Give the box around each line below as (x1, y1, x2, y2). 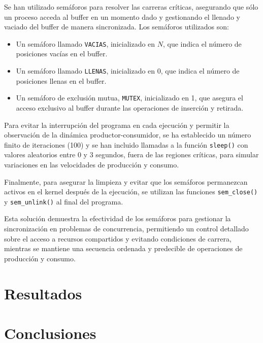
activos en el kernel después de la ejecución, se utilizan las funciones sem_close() (4, 186, 258, 197)
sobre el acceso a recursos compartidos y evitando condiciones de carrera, (4, 233, 232, 244)
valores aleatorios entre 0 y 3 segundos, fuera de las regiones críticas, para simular (4, 149, 259, 160)
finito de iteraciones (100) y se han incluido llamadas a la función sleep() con (4, 139, 248, 150)
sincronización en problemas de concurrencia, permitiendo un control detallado (4, 223, 249, 234)
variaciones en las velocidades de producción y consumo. (4, 159, 179, 169)
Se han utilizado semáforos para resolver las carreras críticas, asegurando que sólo (4, 2, 258, 12)
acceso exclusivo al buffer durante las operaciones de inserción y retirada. (16, 102, 244, 113)
